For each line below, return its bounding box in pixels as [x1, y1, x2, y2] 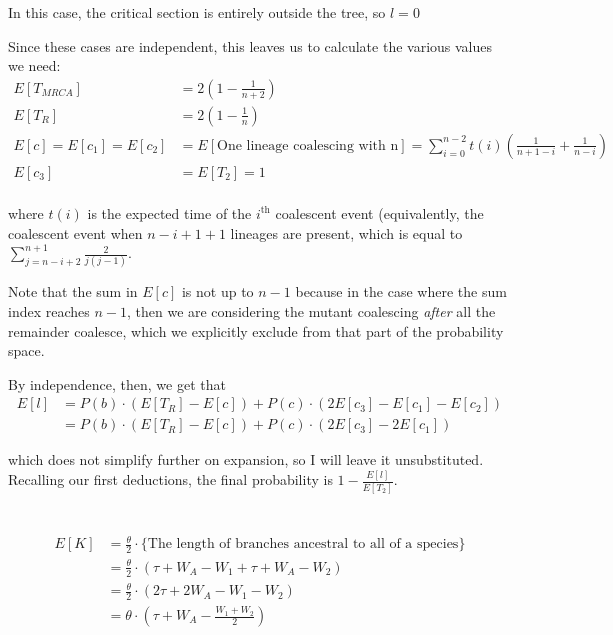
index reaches [8, 301, 90, 322]
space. [8, 340, 45, 361]
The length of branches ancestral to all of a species [147, 537, 459, 552]
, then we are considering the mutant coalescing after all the [126, 301, 496, 322]
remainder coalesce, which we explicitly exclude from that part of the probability [8, 320, 504, 341]
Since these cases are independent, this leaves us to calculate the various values [8, 35, 493, 56]
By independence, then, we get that [8, 373, 226, 394]
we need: [8, 55, 61, 76]
